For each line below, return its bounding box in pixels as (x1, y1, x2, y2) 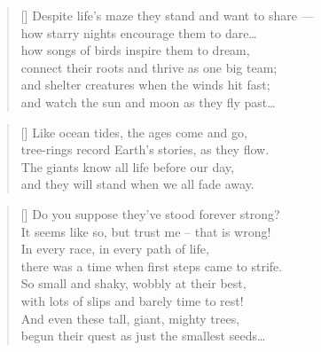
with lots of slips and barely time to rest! (20, 291, 244, 309)
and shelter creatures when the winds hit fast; (20, 75, 270, 94)
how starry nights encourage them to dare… (20, 23, 257, 42)
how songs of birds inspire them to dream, (20, 41, 250, 59)
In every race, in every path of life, (20, 239, 209, 258)
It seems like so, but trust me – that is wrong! (20, 222, 271, 240)
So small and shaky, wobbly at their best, (20, 274, 247, 293)
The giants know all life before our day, (20, 157, 234, 176)
